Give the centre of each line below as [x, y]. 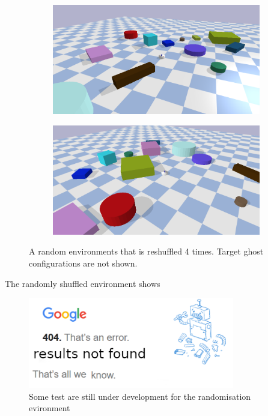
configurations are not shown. [83, 263]
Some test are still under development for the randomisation [140, 396]
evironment [50, 408]
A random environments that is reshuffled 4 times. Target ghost [146, 251]
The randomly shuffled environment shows [83, 283]
